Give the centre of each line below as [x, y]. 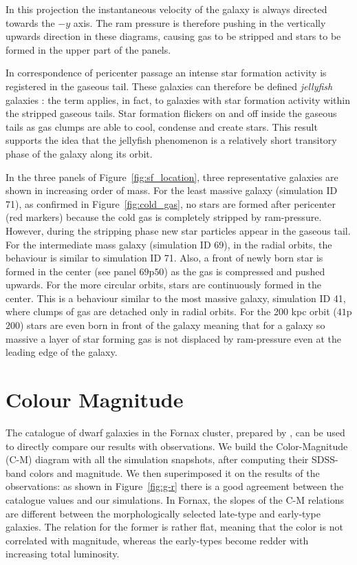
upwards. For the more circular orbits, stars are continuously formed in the [164, 285]
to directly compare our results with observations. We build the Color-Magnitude [177, 446]
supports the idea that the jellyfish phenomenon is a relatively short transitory [171, 140]
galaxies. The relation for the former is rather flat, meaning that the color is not [174, 527]
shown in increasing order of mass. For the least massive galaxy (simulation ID [172, 190]
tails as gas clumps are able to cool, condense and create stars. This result [162, 126]
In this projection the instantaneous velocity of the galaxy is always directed [166, 9]
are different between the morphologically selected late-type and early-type [163, 513]
